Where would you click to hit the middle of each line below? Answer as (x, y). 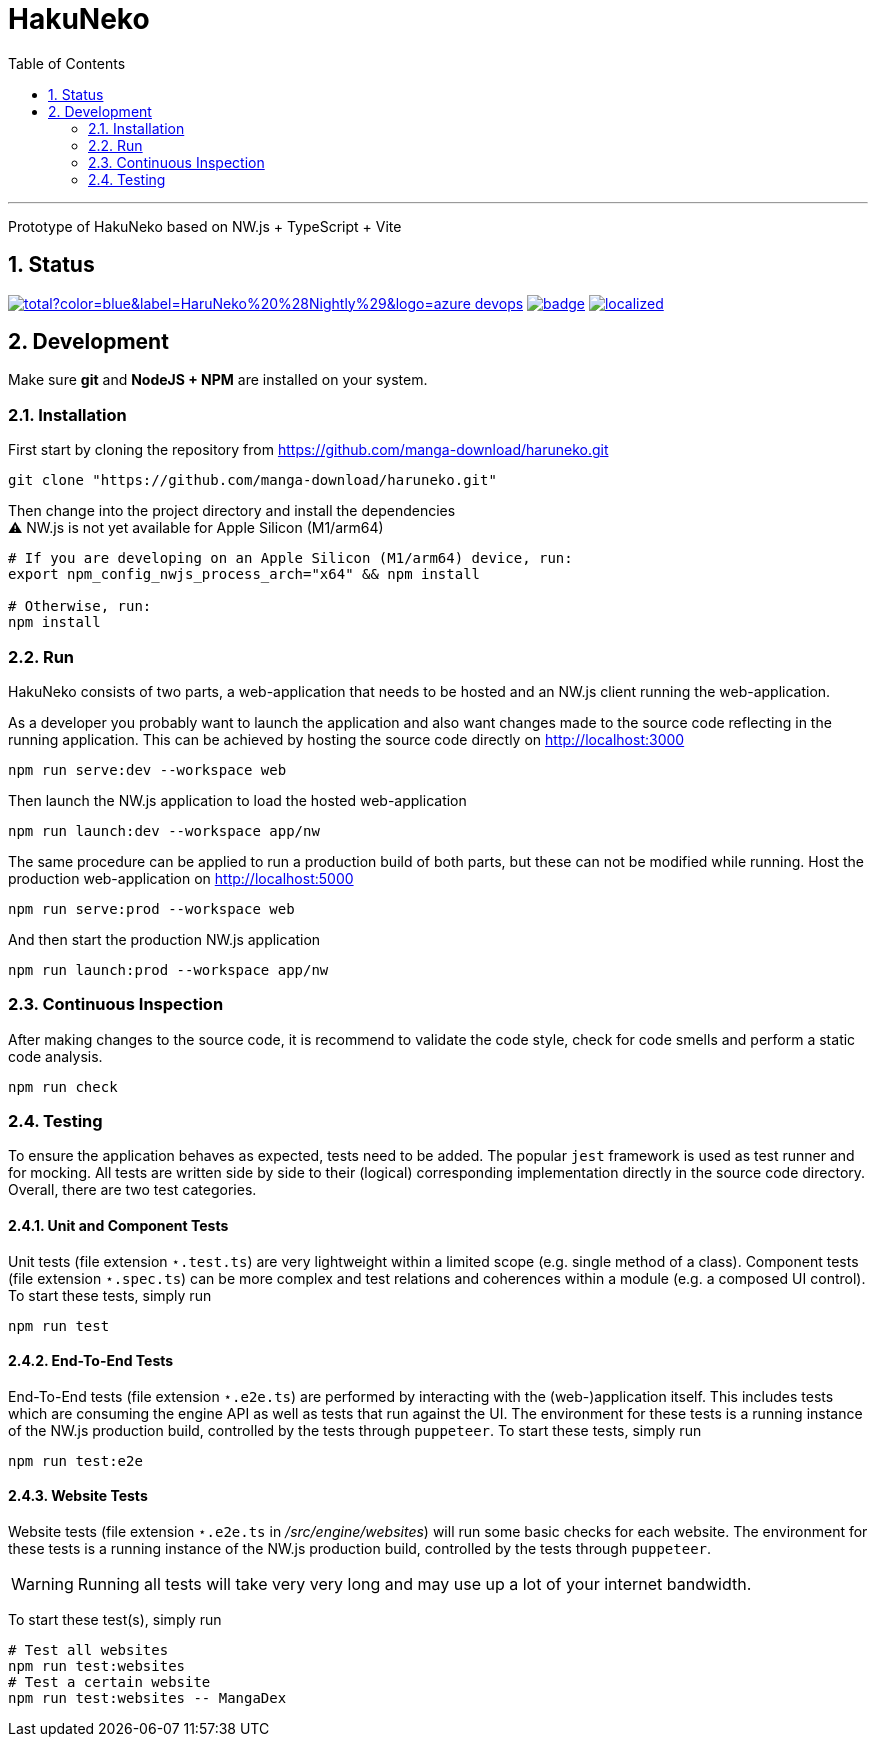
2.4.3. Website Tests (78, 1496)
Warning (42, 1584)
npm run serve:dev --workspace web (147, 769)
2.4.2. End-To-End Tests (91, 1361)
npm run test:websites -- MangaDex (147, 1698)
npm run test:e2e (75, 1460)
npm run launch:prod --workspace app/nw (168, 969)
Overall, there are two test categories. (132, 1190)
